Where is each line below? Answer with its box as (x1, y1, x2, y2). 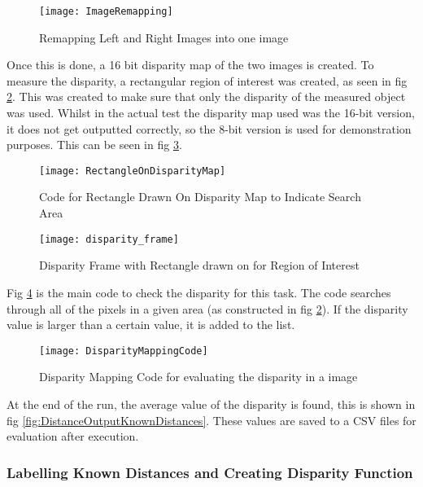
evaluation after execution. (7, 428, 139, 445)
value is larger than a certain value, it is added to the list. (7, 316, 295, 333)
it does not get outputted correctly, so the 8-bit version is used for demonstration (7, 120, 412, 137)
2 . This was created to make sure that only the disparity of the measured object (7, 88, 406, 105)
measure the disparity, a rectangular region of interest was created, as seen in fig (7, 72, 408, 89)
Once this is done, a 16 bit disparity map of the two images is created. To (7, 56, 374, 73)
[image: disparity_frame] (39, 233, 179, 245)
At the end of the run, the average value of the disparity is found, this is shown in (7, 395, 416, 412)
